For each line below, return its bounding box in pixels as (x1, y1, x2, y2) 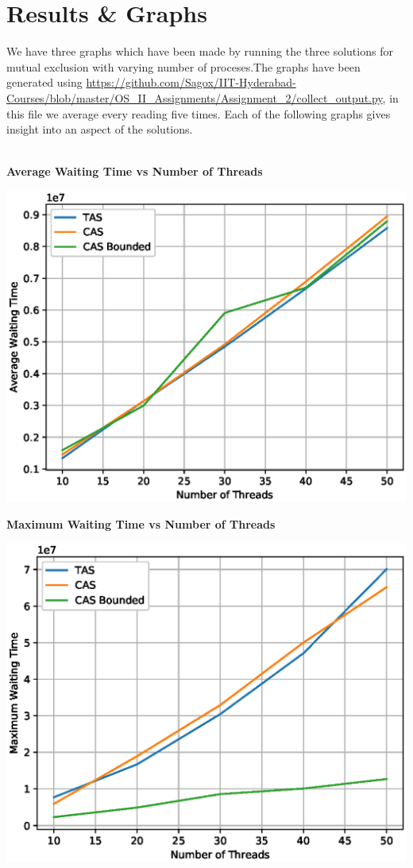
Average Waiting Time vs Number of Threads (6, 163, 263, 180)
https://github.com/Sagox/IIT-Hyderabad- (86, 74, 296, 91)
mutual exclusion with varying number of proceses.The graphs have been (6, 58, 361, 75)
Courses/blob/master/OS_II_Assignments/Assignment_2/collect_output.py (6, 89, 383, 106)
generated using (6, 74, 83, 91)
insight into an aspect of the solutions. (6, 121, 193, 138)
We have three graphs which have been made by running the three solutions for (6, 43, 393, 60)
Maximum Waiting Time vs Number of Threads (6, 515, 276, 532)
